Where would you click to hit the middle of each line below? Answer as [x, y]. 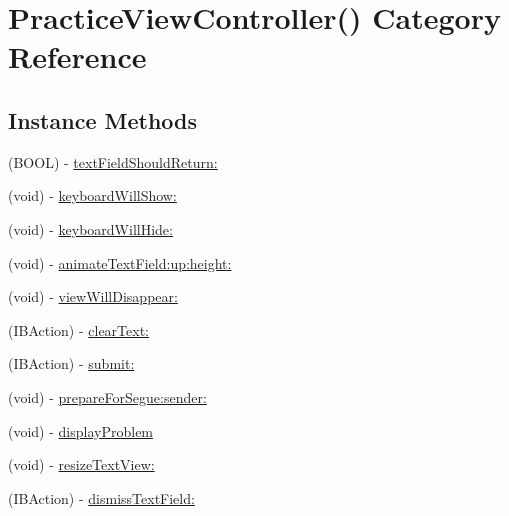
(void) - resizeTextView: [81, 464]
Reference [77, 56]
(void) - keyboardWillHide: [90, 228]
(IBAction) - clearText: [79, 329]
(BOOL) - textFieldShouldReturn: [113, 161]
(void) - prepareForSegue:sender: [107, 396]
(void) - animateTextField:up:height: [120, 262]
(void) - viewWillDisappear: [93, 296]
